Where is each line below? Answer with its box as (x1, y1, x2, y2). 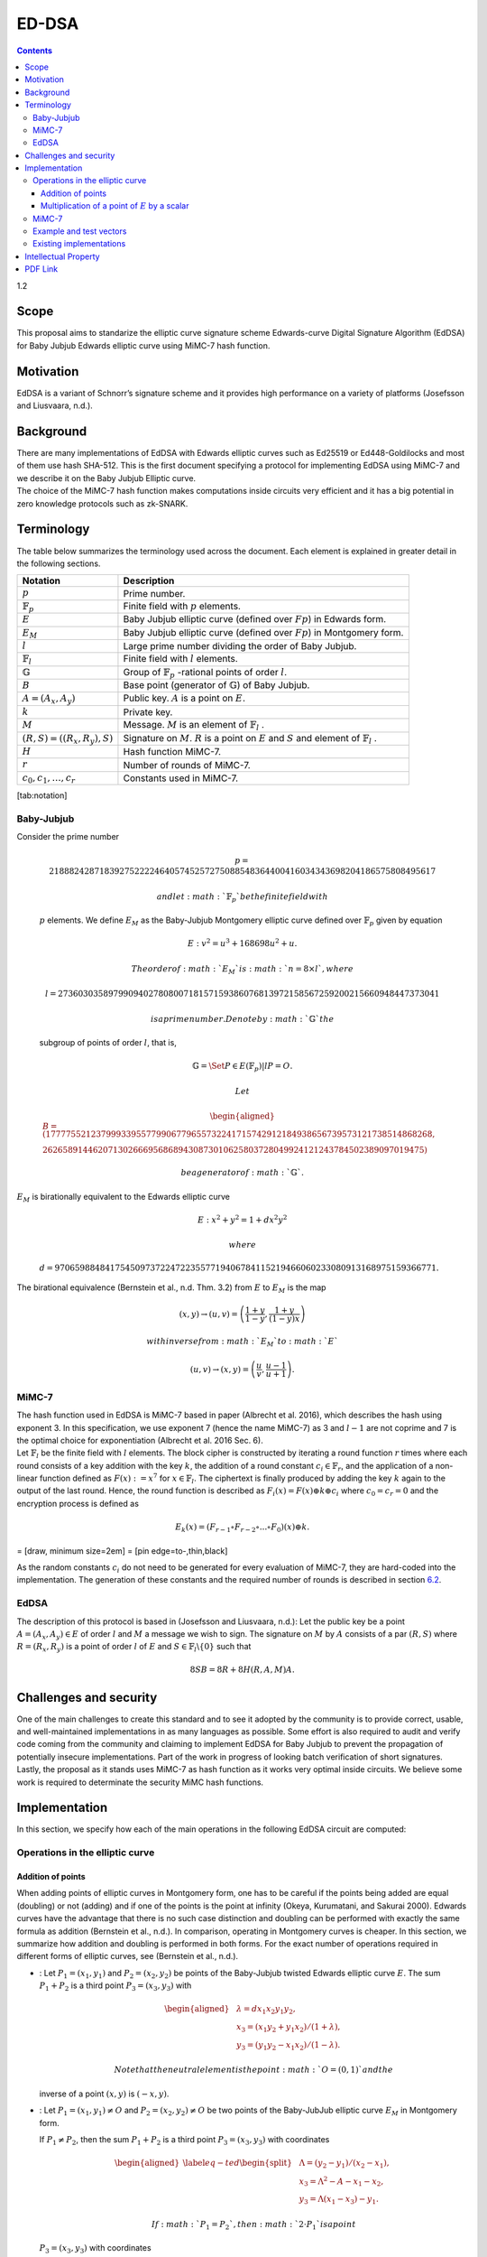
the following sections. (16, 558, 101, 569)
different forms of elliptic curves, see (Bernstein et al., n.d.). (16, 1951, 239, 1962)
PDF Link (24, 264, 59, 274)
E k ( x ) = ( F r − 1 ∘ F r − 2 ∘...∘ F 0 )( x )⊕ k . (175, 1522, 310, 1534)
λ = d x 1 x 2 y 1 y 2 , (235, 2004, 297, 2017)
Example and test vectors (32, 226, 127, 237)
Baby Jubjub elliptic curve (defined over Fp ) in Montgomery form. (123, 626, 404, 638)
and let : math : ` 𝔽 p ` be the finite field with (156, 891, 328, 904)
